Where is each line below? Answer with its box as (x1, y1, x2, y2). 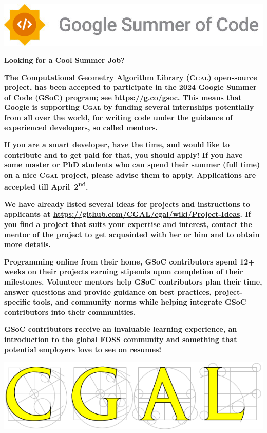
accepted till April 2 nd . (4, 180, 88, 192)
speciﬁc (4, 296, 30, 307)
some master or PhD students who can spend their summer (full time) (4, 159, 260, 170)
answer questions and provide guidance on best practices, (4, 286, 212, 297)
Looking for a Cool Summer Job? (4, 54, 125, 65)
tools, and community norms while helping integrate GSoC (33, 296, 246, 307)
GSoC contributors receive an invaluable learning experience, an (4, 324, 237, 334)
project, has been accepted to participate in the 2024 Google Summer (4, 82, 257, 92)
